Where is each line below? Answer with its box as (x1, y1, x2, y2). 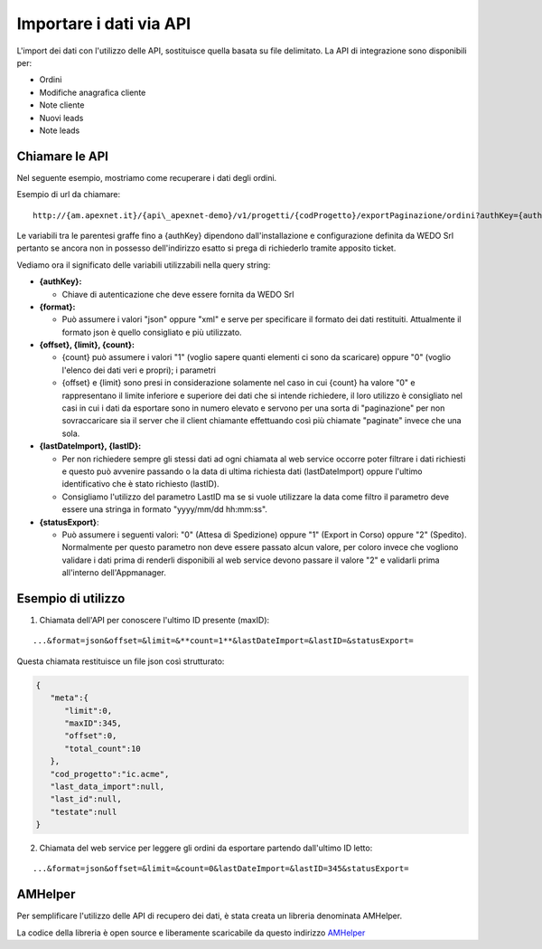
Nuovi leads (39, 112, 84, 123)
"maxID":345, (64, 717, 122, 728)
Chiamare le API (16, 148, 108, 164)
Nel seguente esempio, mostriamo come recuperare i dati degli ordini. (16, 172, 277, 183)
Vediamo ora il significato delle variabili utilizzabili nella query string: (16, 259, 271, 270)
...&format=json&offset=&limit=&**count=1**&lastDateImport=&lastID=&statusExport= (33, 636, 415, 646)
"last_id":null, (50, 794, 122, 804)
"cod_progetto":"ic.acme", (50, 769, 170, 779)
